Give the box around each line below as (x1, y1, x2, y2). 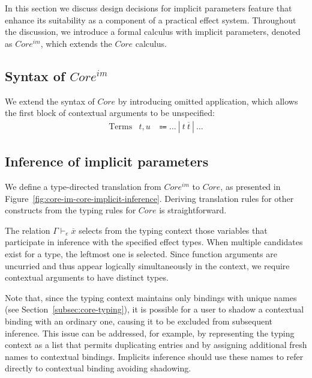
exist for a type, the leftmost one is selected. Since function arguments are (5, 247, 277, 260)
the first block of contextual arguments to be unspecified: (5, 106, 215, 119)
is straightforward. (159, 204, 227, 216)
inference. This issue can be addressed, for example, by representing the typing (5, 326, 295, 339)
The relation (5, 224, 50, 236)
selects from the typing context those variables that (79, 224, 268, 236)
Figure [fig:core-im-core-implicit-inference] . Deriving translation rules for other (5, 192, 294, 204)
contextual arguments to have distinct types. (5, 271, 169, 284)
